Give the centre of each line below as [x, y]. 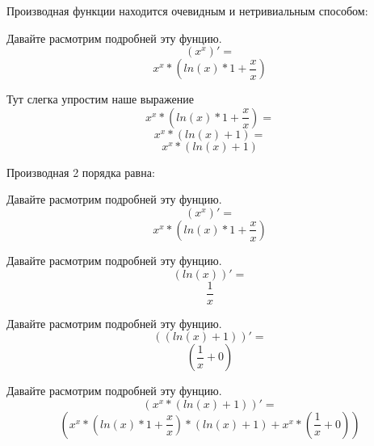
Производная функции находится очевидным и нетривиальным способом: [187, 11]
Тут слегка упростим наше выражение [100, 99]
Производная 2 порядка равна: [81, 172]
